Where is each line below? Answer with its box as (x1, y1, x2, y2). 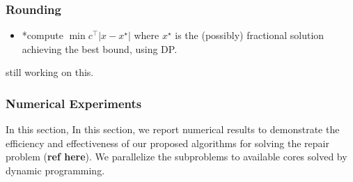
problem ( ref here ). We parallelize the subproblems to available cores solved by (6, 149, 347, 164)
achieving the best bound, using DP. (22, 41, 178, 56)
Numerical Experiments (6, 94, 142, 112)
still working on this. (6, 65, 94, 79)
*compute (22, 28, 63, 43)
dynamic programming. (6, 163, 105, 177)
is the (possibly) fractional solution (175, 28, 324, 43)
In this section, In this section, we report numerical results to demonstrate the (6, 122, 340, 137)
